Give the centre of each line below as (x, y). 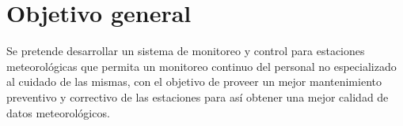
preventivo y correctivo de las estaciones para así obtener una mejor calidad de (198, 96)
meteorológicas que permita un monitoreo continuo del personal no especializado (201, 66)
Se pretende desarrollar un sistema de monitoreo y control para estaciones (186, 51)
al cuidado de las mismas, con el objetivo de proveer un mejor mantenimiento (194, 82)
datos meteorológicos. (58, 112)
